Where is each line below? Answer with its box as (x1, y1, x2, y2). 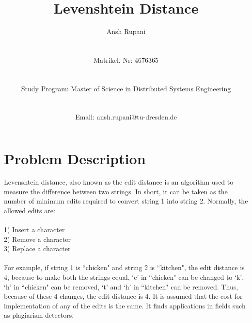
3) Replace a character (4, 243, 71, 254)
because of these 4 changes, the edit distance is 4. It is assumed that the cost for (4, 291, 243, 301)
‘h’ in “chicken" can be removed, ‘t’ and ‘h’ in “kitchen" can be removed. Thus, (4, 281, 238, 291)
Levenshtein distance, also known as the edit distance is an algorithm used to (4, 177, 234, 187)
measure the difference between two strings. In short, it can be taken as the (4, 186, 228, 196)
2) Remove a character (4, 234, 71, 244)
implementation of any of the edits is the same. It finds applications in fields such (4, 300, 246, 310)
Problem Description (4, 149, 146, 169)
